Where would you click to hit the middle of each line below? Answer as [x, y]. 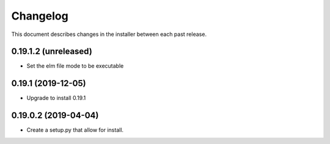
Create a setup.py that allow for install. [75, 130]
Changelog [40, 16]
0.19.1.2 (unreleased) [52, 52]
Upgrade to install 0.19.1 [56, 98]
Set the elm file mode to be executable [75, 66]
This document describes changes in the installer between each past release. [109, 34]
